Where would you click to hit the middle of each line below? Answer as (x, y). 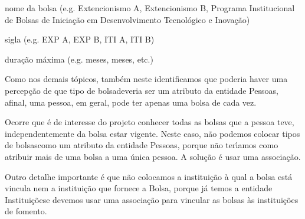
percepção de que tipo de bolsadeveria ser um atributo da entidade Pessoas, (142, 90)
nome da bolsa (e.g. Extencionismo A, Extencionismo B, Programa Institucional (150, 8)
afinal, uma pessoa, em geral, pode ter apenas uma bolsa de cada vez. (131, 102)
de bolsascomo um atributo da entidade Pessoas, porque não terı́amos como (142, 145)
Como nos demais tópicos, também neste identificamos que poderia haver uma (146, 79)
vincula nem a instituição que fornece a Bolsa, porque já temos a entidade (139, 188)
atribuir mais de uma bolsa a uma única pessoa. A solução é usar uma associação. (153, 156)
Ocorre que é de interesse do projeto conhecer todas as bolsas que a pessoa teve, (150, 122)
